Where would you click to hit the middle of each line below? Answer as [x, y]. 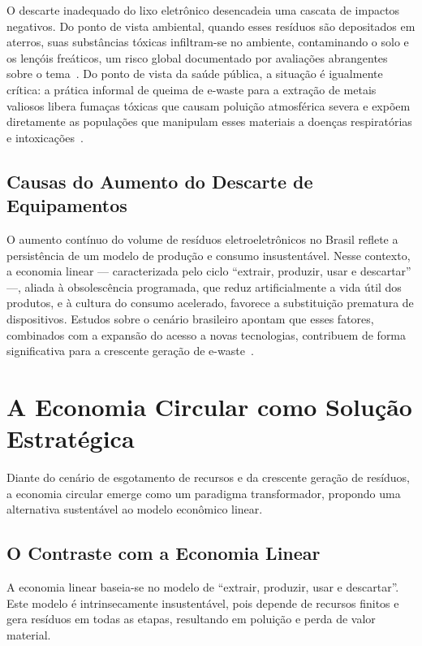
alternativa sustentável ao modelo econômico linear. [135, 509]
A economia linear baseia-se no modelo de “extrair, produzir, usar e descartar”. [203, 586]
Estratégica [71, 438]
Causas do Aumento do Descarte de [160, 181]
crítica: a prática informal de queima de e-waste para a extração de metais [192, 89]
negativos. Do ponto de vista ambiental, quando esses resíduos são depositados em [211, 26]
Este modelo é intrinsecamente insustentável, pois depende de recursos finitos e [203, 603]
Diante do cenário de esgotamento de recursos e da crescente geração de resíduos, [209, 477]
